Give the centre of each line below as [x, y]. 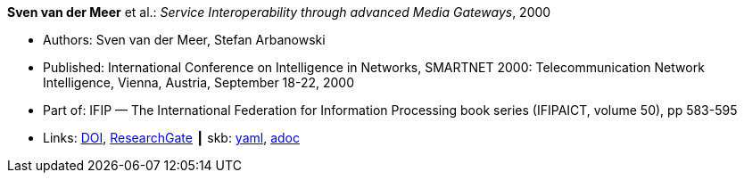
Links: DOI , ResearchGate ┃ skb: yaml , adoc [171, 138]
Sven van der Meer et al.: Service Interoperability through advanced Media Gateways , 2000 [279, 12]
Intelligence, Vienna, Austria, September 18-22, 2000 [199, 82]
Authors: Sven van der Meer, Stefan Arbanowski [184, 40]
